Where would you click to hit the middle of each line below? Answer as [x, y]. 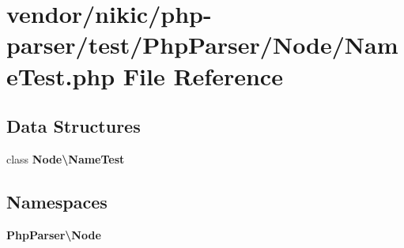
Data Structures [74, 126]
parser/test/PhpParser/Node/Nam [202, 45]
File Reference [203, 75]
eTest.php [61, 75]
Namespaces [57, 201]
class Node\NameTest [66, 158]
